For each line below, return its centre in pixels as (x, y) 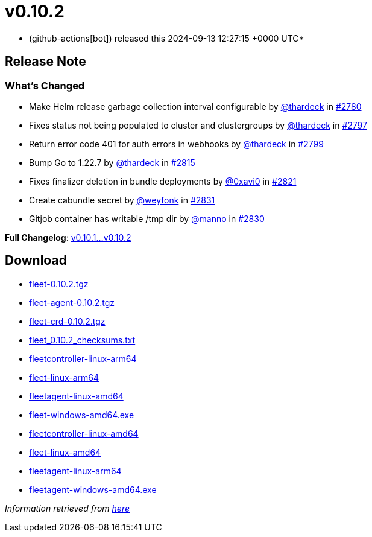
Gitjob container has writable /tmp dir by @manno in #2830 (147, 218)
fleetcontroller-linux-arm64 (83, 358)
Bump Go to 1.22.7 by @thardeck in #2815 (112, 162)
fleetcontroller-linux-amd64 (84, 433)
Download (36, 261)
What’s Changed (45, 85)
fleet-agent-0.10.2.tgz (72, 302)
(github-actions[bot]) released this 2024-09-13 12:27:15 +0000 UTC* (167, 38)
